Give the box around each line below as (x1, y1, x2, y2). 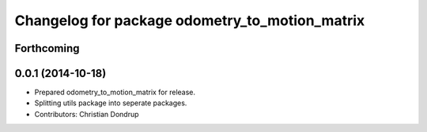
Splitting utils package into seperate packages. (34, 98, 187, 108)
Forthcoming (14, 42, 80, 55)
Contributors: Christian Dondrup (34, 109, 139, 119)
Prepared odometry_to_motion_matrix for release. (34, 87, 196, 97)
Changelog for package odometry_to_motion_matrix (14, 12, 365, 29)
